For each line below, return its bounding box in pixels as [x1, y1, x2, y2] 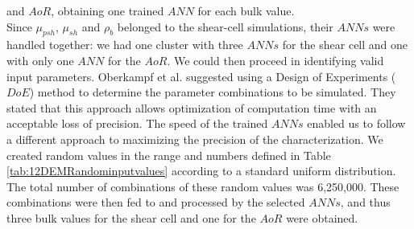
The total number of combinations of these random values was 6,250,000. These [6, 178, 400, 194]
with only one [6, 51, 74, 68]
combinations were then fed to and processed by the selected [6, 194, 305, 211]
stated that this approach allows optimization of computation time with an [6, 99, 377, 116]
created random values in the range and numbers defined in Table [6, 146, 331, 163]
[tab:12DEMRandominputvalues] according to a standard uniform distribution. [6, 162, 396, 179]
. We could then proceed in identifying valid [167, 51, 384, 68]
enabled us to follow [307, 115, 406, 132]
